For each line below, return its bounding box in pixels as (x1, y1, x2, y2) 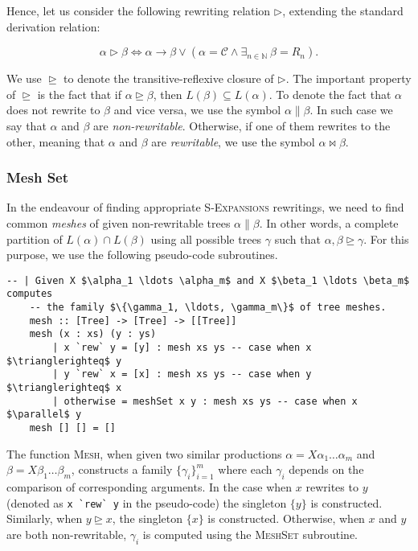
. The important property (285, 70, 412, 87)
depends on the (289, 461, 364, 478)
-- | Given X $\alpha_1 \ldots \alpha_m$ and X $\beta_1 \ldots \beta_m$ (6, 274, 410, 286)
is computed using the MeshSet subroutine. (142, 525, 359, 542)
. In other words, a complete (259, 214, 399, 231)
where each (218, 461, 273, 478)
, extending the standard (282, 2, 404, 19)
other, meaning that (6, 133, 105, 150)
